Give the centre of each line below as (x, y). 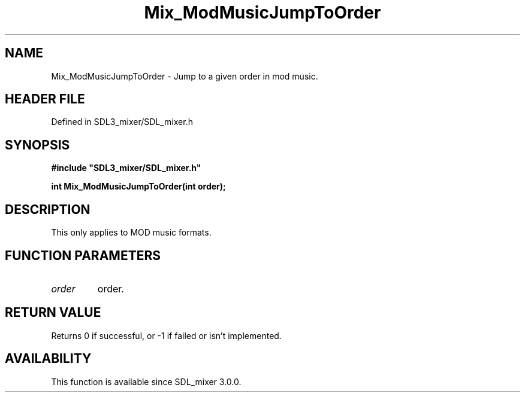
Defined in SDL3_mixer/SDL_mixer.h (122, 122)
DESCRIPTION (48, 209)
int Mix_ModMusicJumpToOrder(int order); (138, 187)
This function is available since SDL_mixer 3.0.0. (146, 381)
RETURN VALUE (53, 313)
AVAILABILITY (48, 359)
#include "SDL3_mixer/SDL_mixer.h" (126, 168)
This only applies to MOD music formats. (131, 233)
